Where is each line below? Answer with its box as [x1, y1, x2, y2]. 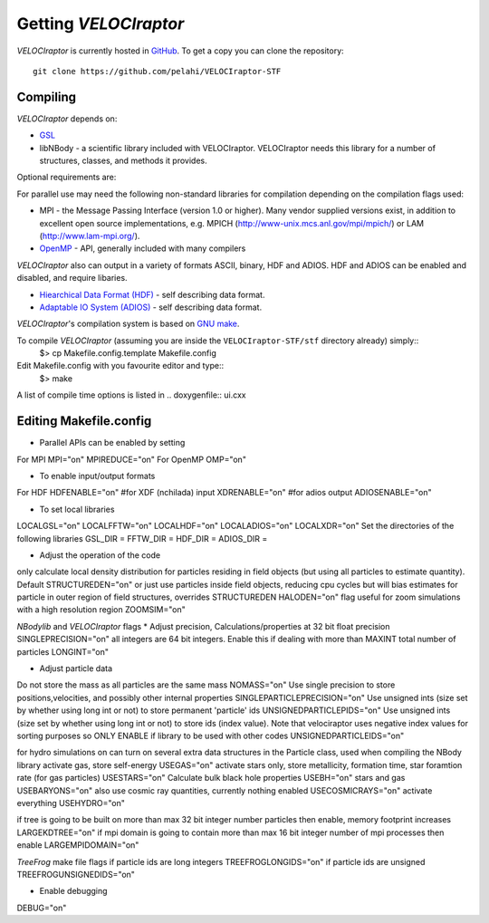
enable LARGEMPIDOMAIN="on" [16, 840, 139, 851]
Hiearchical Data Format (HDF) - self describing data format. [39, 289, 265, 300]
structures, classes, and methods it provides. [39, 155, 207, 167]
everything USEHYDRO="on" [16, 797, 126, 808]
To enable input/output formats [39, 470, 156, 481]
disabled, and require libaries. [16, 273, 128, 284]
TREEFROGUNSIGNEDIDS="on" [16, 869, 136, 880]
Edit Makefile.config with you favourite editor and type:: [16, 361, 225, 371]
